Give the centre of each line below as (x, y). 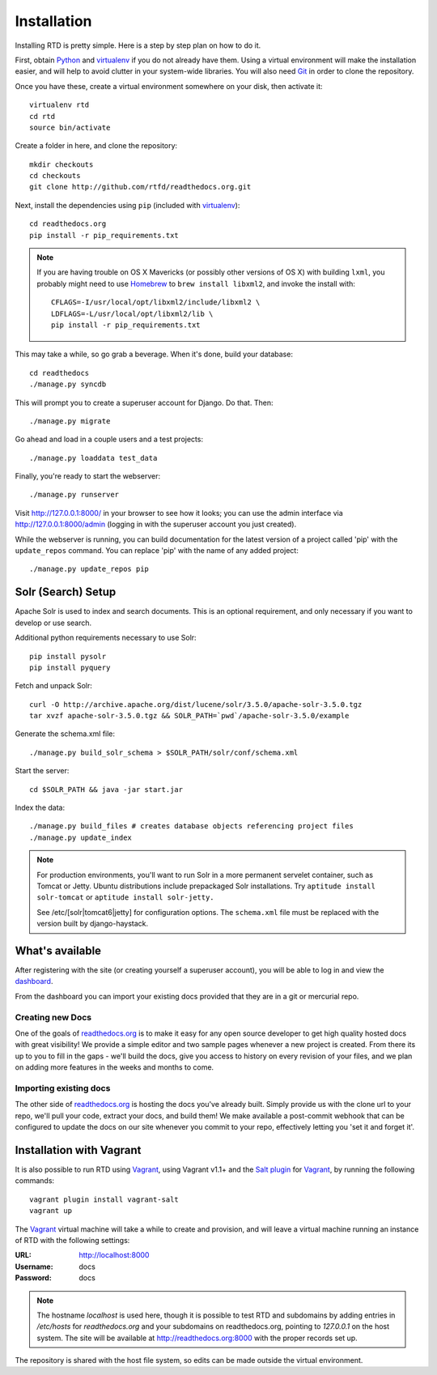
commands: (35, 1181)
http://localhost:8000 (114, 1255)
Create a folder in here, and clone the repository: (96, 146)
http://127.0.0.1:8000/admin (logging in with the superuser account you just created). (156, 524)
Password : (33, 1278)
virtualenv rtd (59, 105)
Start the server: (42, 771)
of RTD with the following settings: (72, 1240)
